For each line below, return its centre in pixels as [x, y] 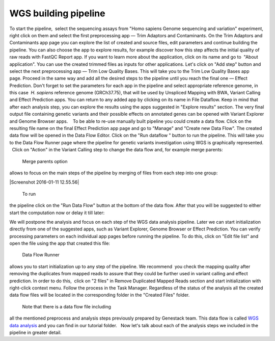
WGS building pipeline [57, 13]
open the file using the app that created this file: [60, 243]
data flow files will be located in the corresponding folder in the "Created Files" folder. [100, 295]
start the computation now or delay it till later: [57, 213]
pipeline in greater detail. [36, 332]
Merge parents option [45, 161]
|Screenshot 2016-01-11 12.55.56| [44, 182]
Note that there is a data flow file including [67, 306]
